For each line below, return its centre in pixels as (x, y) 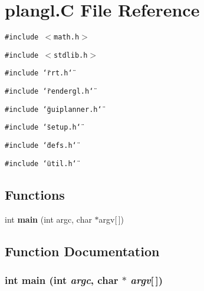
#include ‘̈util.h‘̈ (41, 163)
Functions (35, 194)
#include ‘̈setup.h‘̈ (43, 128)
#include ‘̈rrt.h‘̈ (39, 73)
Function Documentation (82, 251)
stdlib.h (71, 55)
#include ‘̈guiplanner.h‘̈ (53, 109)
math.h (67, 37)
